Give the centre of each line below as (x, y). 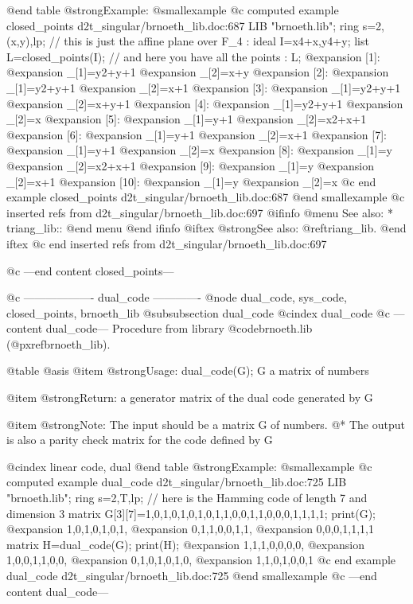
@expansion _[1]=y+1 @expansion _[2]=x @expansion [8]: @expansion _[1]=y (199, 150)
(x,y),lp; (26, 41)
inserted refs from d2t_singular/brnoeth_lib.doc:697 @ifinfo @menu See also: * (200, 212)
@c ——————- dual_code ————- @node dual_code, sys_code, (177, 297)
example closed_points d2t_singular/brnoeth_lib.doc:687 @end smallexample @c (206, 197)
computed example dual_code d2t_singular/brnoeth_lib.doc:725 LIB (177, 482)
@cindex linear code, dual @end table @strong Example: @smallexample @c (189, 466)
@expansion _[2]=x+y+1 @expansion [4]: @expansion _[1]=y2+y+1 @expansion (205, 103)
